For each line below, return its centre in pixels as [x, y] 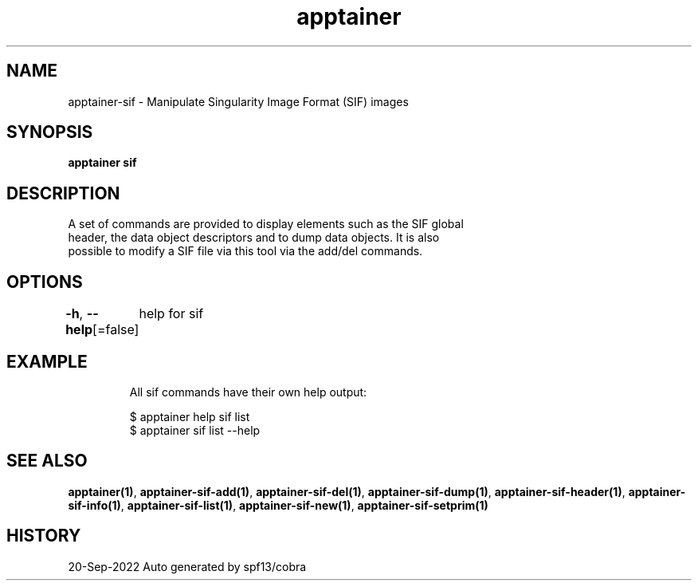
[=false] [116, 330]
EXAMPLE [47, 361]
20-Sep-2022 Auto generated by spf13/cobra [187, 566]
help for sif [171, 314]
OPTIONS [45, 282]
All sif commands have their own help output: [248, 392]
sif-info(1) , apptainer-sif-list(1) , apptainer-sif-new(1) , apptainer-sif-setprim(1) [278, 505]
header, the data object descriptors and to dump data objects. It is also [254, 238]
